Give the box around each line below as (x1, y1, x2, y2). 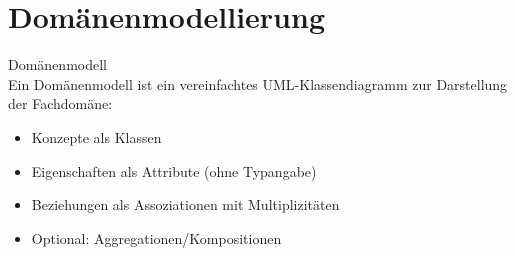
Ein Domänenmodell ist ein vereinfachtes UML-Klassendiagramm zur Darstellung (8, 73, 508, 94)
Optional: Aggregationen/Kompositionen (31, 227, 282, 248)
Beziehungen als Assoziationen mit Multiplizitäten (31, 194, 340, 215)
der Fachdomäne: (8, 93, 113, 114)
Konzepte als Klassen (31, 126, 162, 147)
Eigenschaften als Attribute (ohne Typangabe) (31, 160, 317, 181)
